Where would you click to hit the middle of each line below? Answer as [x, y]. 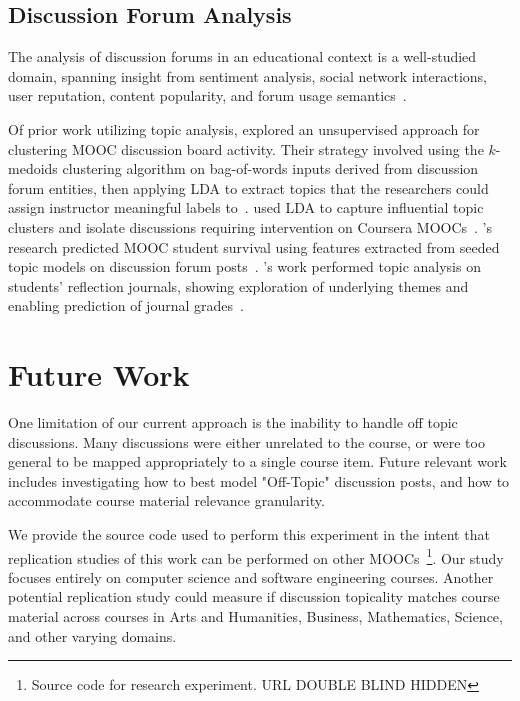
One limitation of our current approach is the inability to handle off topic [233, 422]
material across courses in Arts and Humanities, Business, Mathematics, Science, [255, 616]
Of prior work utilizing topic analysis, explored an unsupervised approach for [244, 128]
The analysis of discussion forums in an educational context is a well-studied [242, 56]
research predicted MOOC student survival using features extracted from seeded [254, 246]
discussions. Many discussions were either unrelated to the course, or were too [246, 441]
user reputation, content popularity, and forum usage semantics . [207, 95]
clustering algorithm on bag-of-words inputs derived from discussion [270, 168]
